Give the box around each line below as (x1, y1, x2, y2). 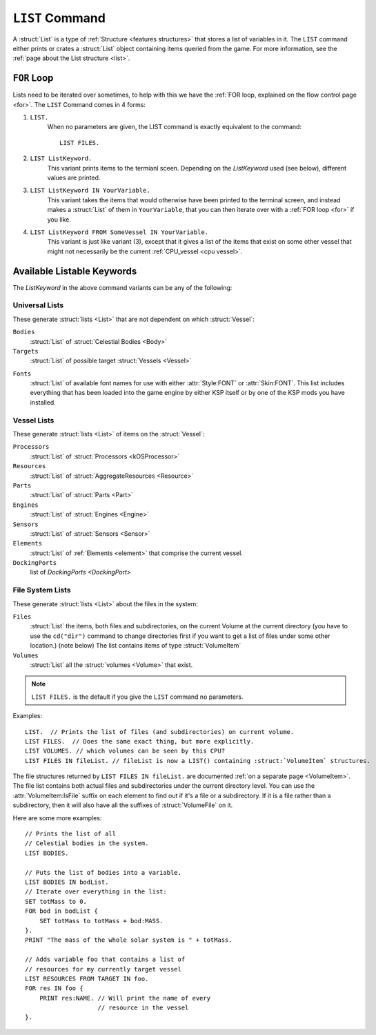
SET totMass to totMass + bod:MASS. (39, 917, 164, 925)
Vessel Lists (12, 415, 55, 425)
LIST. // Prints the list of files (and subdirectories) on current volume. (25, 728, 295, 735)
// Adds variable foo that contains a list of (25, 956, 186, 963)
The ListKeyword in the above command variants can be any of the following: (12, 283, 232, 291)
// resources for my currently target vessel (25, 965, 182, 973)
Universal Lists (12, 300, 64, 310)
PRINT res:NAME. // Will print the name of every (39, 994, 210, 1002)
